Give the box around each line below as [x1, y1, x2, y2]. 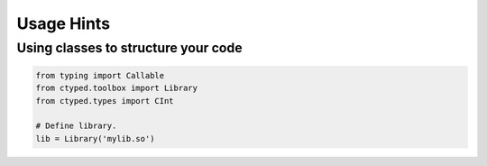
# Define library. [35, 121, 117, 131]
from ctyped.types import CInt [35, 96, 175, 106]
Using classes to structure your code [16, 40, 243, 56]
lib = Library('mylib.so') [35, 134, 155, 143]
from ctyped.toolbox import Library [35, 83, 198, 94]
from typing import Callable [35, 70, 165, 80]
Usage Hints [16, 14, 111, 33]
